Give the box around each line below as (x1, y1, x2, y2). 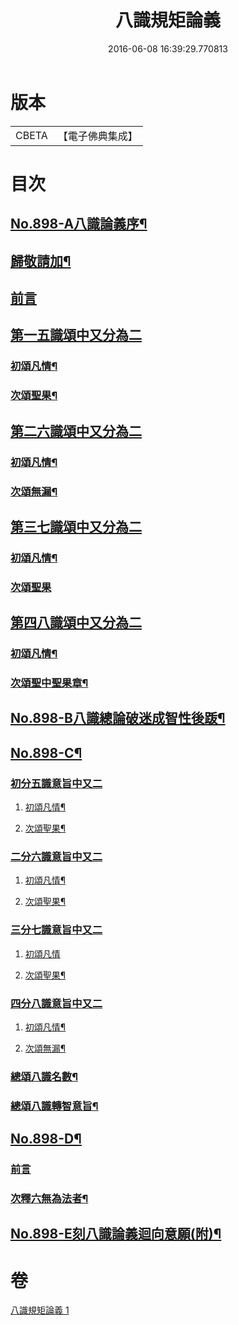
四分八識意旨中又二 (10, 996, 103, 1010)
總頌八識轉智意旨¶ (10, 1099, 99, 1113)
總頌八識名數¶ (10, 1069, 78, 1083)
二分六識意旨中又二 (10, 849, 103, 863)
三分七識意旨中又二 (10, 923, 103, 937)
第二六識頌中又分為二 (10, 422, 142, 440)
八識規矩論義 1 (10, 1304, 70, 1316)
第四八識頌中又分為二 (10, 614, 142, 631)
